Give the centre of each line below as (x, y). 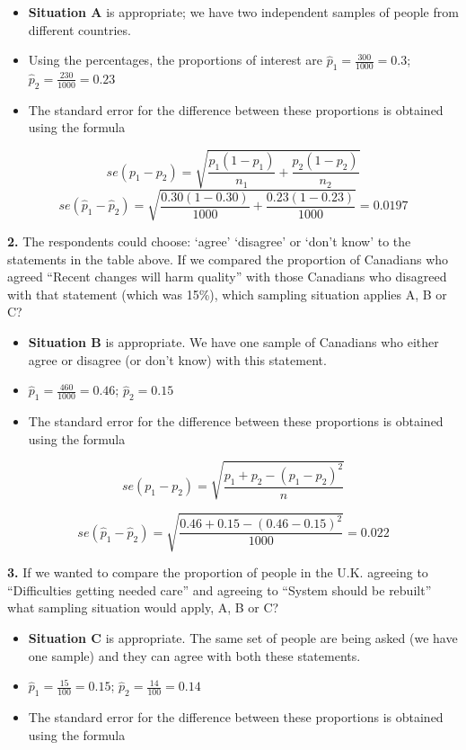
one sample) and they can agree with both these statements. (194, 655)
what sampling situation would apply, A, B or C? (143, 607)
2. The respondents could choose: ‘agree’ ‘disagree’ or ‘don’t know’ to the (209, 241)
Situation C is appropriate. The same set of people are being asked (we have (243, 638)
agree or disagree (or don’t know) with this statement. (177, 359)
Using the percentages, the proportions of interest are (175, 60)
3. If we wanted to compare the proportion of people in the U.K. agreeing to (218, 572)
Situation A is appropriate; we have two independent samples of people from (243, 12)
